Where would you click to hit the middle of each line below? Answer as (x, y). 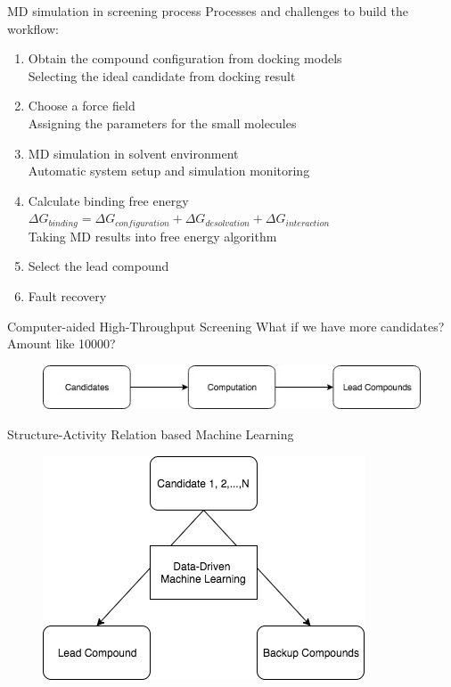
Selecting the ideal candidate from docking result (162, 75)
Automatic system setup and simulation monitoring (169, 171)
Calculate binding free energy (108, 200)
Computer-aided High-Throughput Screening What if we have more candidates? (226, 326)
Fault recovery (67, 295)
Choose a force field (82, 106)
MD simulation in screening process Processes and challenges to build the (208, 11)
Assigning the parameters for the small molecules (162, 123)
